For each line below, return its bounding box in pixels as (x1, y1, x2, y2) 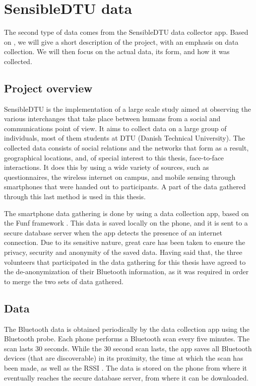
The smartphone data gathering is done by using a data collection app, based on (4, 208, 249, 218)
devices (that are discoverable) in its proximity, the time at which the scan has (4, 353, 243, 363)
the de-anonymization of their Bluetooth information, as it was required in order (4, 266, 249, 277)
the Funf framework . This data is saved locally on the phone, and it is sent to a (4, 218, 248, 228)
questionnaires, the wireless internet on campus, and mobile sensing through (4, 171, 236, 182)
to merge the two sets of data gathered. (4, 276, 124, 286)
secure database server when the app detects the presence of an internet (4, 227, 222, 237)
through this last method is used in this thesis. (4, 191, 146, 202)
